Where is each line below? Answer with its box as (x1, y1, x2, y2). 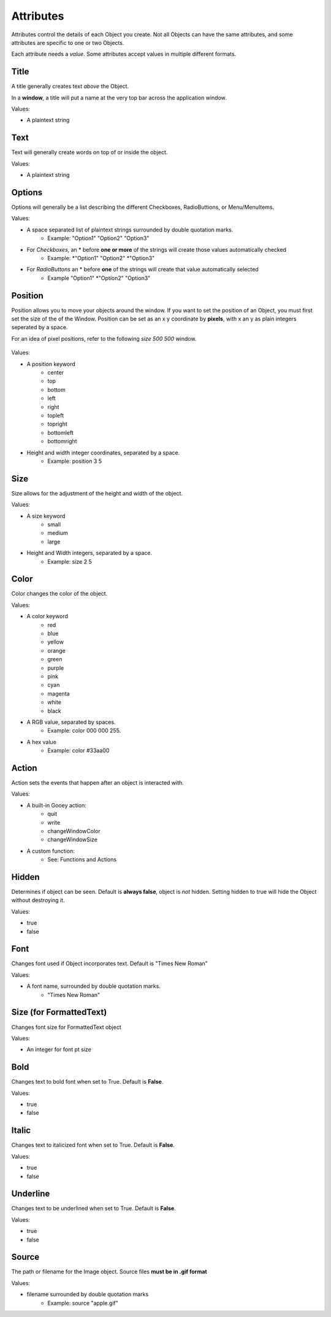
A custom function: (26, 847, 75, 855)
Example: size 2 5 (47, 557, 92, 565)
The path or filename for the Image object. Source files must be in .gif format (11, 1268, 208, 1275)
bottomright (47, 438, 77, 445)
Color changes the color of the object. (11, 590, 108, 597)
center (47, 368, 64, 376)
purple (47, 664, 64, 672)
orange (47, 647, 66, 654)
